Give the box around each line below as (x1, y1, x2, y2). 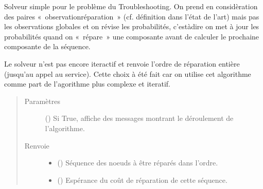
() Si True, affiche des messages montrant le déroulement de (45, 113, 234, 123)
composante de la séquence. (4, 41, 91, 52)
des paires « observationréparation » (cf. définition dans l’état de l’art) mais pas (4, 11, 259, 22)
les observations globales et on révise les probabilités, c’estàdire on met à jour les (4, 21, 259, 32)
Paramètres (24, 95, 60, 106)
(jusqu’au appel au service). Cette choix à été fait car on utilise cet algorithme (4, 68, 251, 79)
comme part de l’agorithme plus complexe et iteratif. (4, 78, 170, 89)
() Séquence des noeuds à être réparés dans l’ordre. (57, 157, 218, 168)
